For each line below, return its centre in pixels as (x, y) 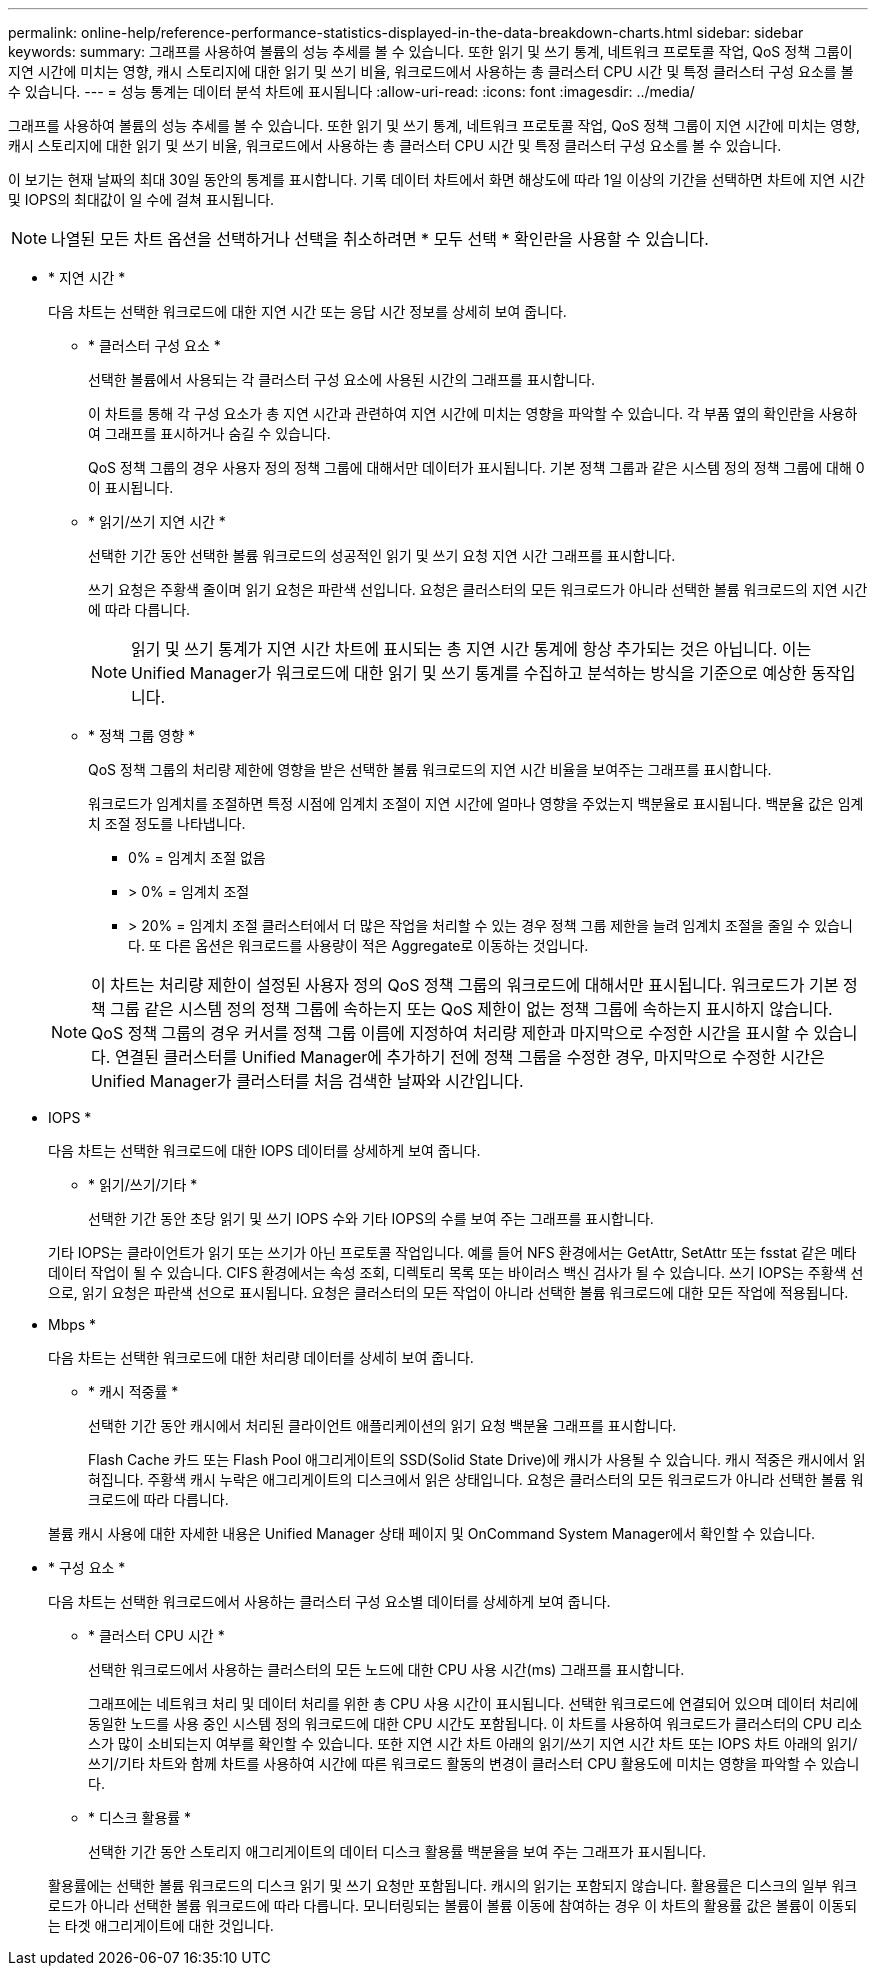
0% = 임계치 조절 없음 (197, 857)
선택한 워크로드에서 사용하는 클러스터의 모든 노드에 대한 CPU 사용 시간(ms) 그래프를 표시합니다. (386, 1669)
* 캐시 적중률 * (133, 1391)
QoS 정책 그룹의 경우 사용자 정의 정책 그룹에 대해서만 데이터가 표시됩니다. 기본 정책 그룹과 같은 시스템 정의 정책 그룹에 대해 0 (476, 467)
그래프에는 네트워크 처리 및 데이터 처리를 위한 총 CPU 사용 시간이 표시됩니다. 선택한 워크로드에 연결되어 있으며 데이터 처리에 (473, 1703)
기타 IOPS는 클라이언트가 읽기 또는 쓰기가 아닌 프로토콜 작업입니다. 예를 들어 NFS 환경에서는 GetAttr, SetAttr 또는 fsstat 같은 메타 (452, 1252)
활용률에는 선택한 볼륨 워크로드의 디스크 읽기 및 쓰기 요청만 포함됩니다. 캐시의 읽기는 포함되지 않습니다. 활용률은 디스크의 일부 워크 (453, 1885)
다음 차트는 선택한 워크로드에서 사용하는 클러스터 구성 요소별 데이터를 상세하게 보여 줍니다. (329, 1601)
